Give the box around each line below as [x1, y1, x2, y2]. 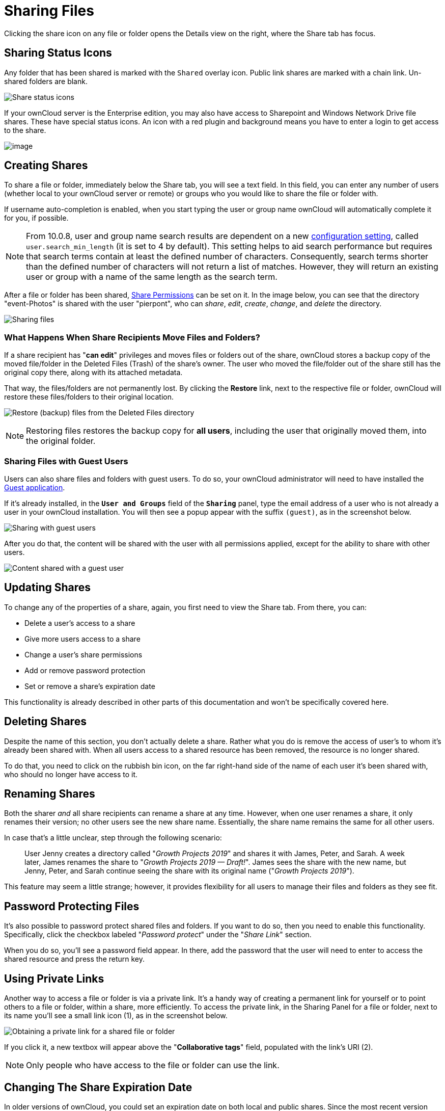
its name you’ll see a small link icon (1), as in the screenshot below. [4, 1011, 228, 1020]
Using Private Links [4, 972, 104, 985]
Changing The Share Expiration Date [4, 1080, 192, 1094]
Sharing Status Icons [4, 46, 112, 60]
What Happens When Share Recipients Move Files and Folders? [4, 332, 260, 342]
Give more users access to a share [24, 634, 141, 643]
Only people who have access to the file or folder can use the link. [26, 1060, 280, 1071]
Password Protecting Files [4, 900, 140, 913]
